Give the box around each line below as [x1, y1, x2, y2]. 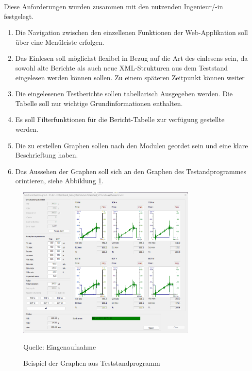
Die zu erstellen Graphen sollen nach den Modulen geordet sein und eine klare [15, 140, 248, 150]
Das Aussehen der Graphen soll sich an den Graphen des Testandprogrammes [15, 166, 247, 176]
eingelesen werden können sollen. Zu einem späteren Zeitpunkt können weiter [15, 72, 245, 82]
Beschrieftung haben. [15, 150, 78, 160]
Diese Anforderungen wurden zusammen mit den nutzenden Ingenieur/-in [4, 1, 223, 11]
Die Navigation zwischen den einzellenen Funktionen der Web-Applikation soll [15, 27, 248, 37]
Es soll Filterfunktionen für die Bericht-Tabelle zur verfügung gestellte [15, 114, 225, 124]
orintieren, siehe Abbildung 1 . [15, 176, 104, 186]
